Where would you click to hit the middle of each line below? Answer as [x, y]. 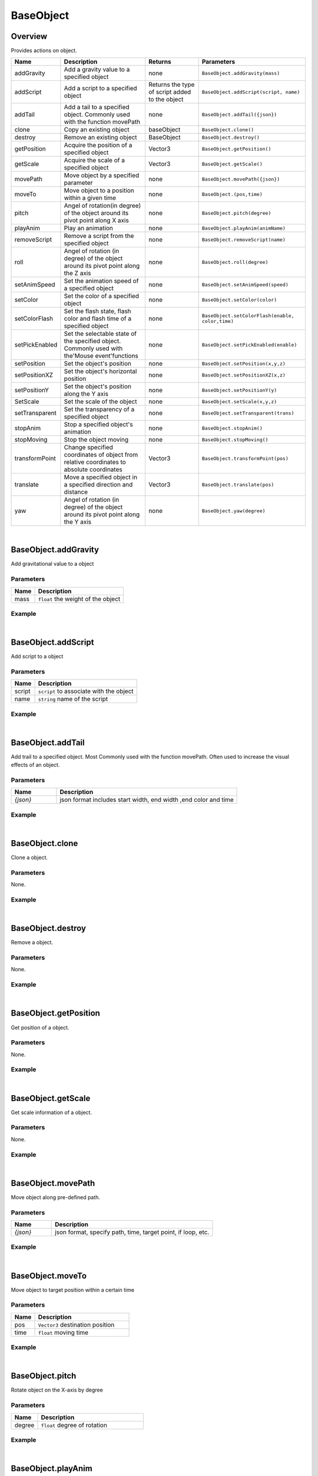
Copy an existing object [97, 130]
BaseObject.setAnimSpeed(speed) [245, 284]
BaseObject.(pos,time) [232, 194]
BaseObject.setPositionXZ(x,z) [244, 375]
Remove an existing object [101, 138]
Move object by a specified [102, 175]
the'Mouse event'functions [101, 356]
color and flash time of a [98, 319]
